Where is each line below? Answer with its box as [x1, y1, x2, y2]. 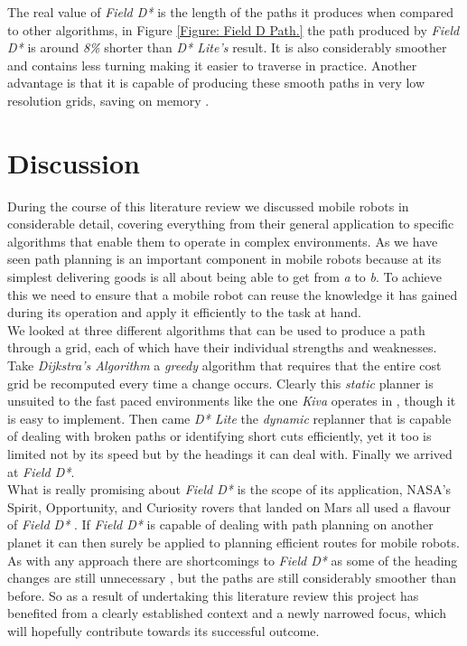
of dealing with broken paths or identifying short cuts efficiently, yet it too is [7, 426, 432, 445]
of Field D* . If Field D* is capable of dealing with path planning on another [7, 515, 434, 534]
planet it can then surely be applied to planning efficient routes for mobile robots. [7, 532, 460, 551]
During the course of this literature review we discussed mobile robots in [7, 196, 409, 215]
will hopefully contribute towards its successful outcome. [7, 621, 320, 640]
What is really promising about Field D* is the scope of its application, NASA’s [7, 480, 452, 499]
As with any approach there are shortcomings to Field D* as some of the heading [7, 550, 458, 569]
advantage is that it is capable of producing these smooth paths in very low [7, 73, 425, 92]
